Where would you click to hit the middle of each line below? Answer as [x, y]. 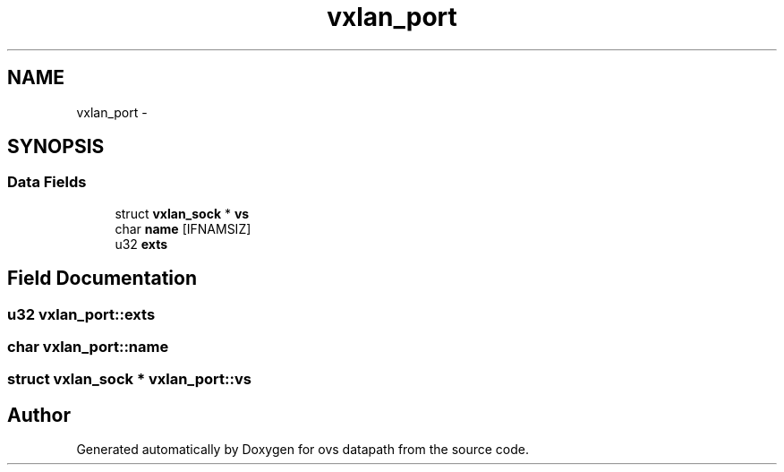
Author [39, 415]
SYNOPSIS [56, 147]
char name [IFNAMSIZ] [183, 228]
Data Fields [47, 182]
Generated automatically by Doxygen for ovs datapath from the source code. [303, 450]
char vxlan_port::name [88, 347]
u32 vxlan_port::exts [81, 314]
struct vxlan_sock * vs [182, 213]
